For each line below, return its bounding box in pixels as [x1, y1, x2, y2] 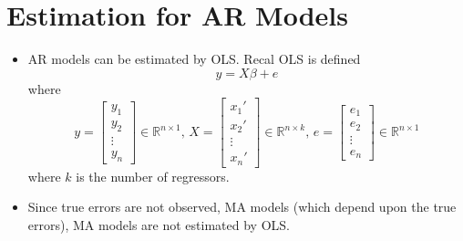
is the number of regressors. [76, 166, 230, 185]
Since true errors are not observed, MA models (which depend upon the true [27, 197, 457, 216]
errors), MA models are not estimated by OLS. [27, 215, 290, 234]
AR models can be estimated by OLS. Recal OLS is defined [27, 49, 361, 68]
